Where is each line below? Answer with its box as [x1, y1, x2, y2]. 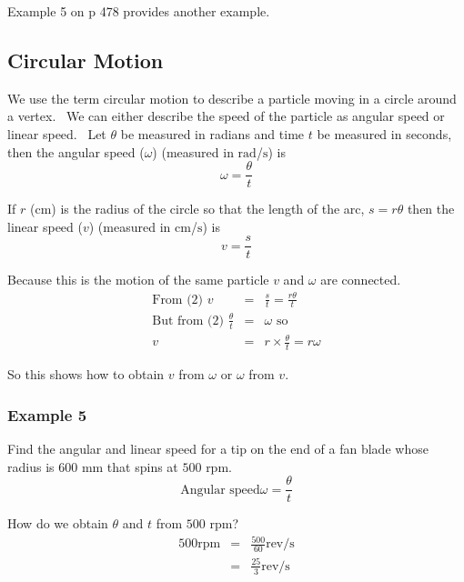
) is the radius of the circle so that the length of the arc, [51, 199, 365, 218]
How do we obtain [7, 514, 108, 533]
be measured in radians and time [120, 124, 305, 143]
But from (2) [152, 314, 224, 327]
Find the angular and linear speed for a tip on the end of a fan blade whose [7, 439, 429, 458]
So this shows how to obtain [7, 365, 165, 384]
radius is [7, 457, 55, 476]
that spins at [106, 457, 178, 476]
